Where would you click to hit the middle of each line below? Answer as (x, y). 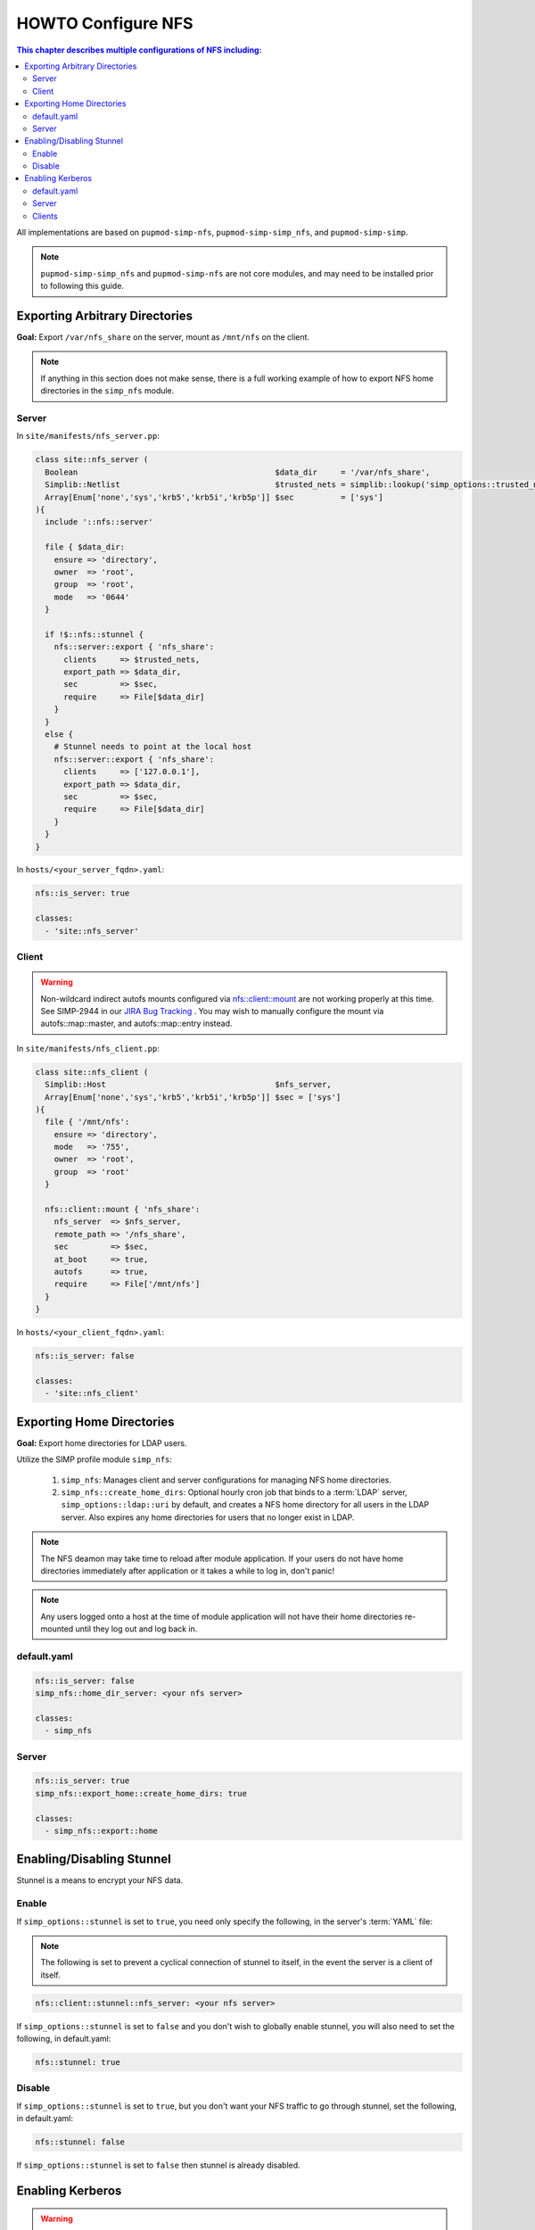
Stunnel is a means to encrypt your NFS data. (100, 1880)
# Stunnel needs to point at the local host (153, 747)
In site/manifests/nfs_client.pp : (88, 1048)
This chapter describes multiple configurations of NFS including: (139, 50)
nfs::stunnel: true (78, 2062)
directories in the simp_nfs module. (107, 391)
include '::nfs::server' (99, 522)
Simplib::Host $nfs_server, (188, 1085)
